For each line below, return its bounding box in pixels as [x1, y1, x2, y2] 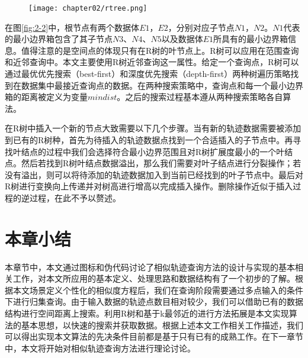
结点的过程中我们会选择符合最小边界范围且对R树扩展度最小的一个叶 [21, 145, 285, 157]
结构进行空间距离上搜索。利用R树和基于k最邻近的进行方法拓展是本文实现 [5, 307, 289, 320]
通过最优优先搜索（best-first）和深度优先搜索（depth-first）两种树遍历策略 [5, 67, 291, 80]
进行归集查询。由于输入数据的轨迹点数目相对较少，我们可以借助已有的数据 [12, 295, 303, 308]
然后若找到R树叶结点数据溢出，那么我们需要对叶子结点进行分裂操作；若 [21, 157, 301, 169]
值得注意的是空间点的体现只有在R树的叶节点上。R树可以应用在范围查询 [21, 44, 299, 56]
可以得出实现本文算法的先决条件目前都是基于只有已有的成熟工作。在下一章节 [5, 330, 303, 343]
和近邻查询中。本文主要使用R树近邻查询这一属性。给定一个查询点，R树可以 [5, 56, 299, 68]
